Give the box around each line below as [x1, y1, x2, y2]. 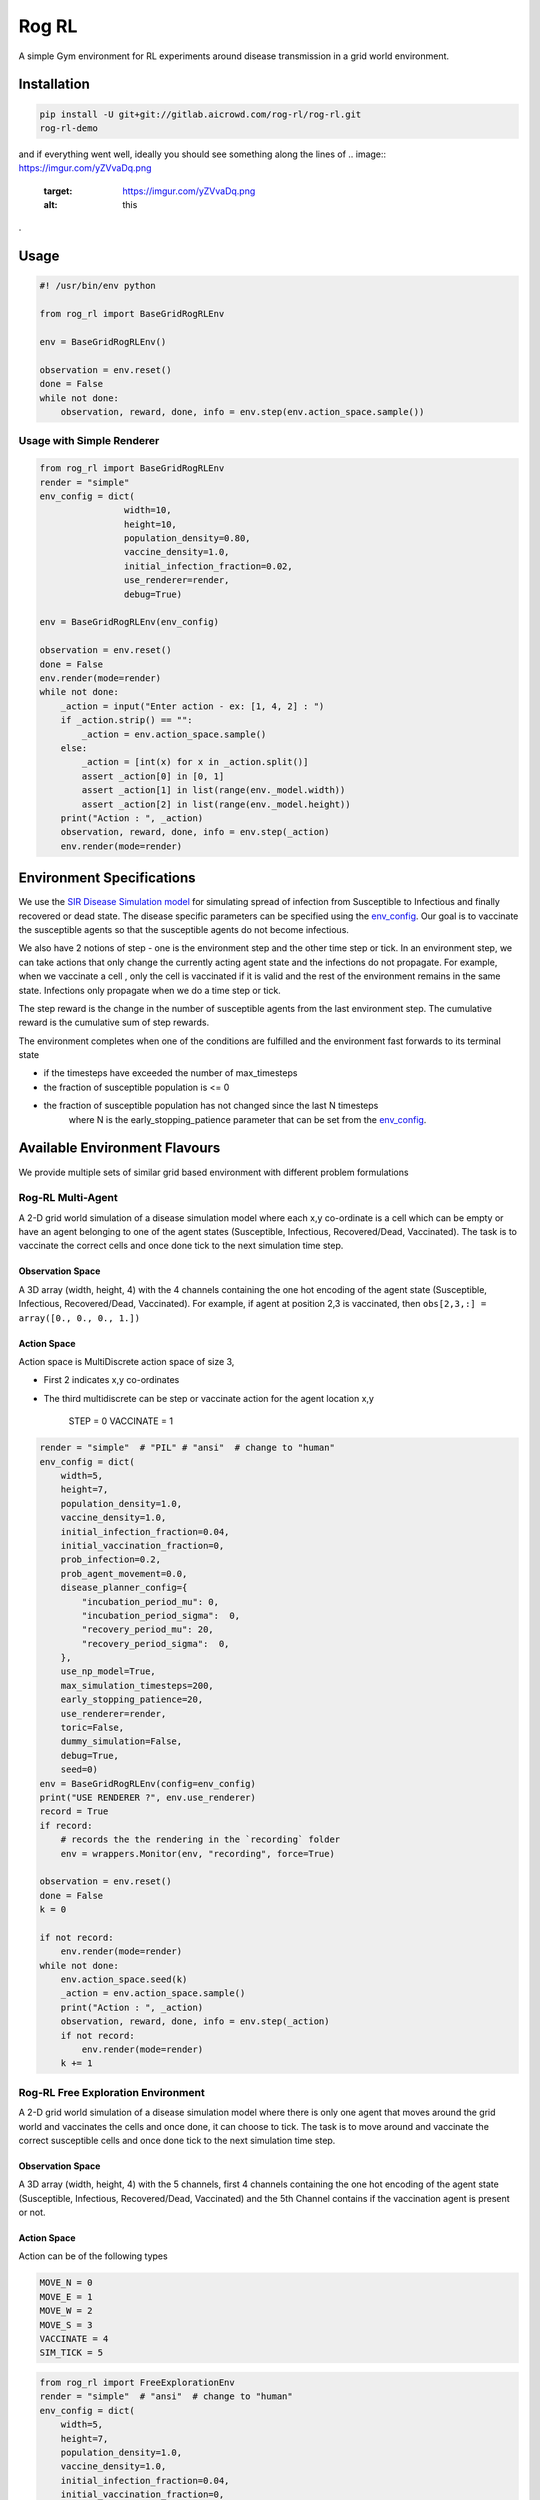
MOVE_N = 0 [39, 2277, 93, 2289]
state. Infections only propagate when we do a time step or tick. [18, 984, 282, 996]
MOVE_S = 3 [39, 2319, 93, 2330]
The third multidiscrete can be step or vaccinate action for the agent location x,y [43, 1392, 375, 1404]
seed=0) [60, 1764, 99, 1775]
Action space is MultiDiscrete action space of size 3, [18, 1356, 235, 1368]
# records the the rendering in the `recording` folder [60, 1834, 341, 1845]
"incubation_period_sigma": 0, [81, 1610, 240, 1621]
